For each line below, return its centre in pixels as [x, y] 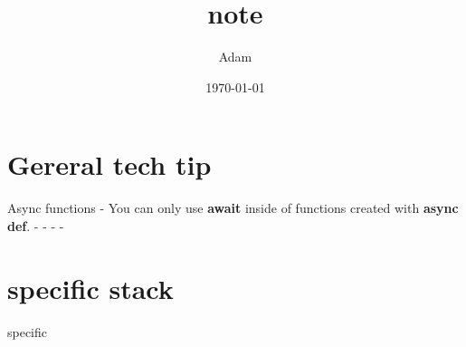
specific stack [90, 288]
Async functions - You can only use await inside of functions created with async [233, 208]
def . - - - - [36, 225]
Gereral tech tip [109, 164]
